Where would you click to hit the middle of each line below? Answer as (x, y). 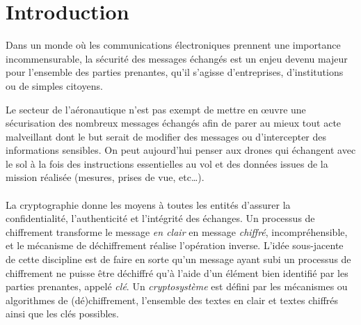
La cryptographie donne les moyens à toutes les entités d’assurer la (148, 204)
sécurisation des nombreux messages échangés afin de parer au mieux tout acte (174, 123)
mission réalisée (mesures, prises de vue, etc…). (105, 177)
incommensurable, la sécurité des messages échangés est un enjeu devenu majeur (177, 58)
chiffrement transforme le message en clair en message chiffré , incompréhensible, (177, 231)
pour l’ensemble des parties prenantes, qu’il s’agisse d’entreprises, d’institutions (175, 72)
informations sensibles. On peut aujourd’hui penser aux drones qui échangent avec (181, 150)
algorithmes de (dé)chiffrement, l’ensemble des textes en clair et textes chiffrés (172, 300)
